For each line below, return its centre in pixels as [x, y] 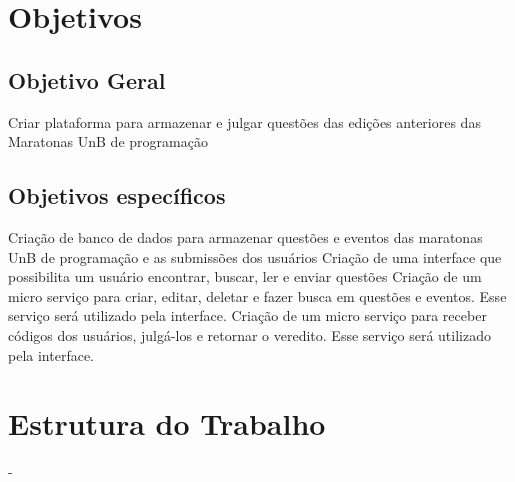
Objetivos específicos [117, 195]
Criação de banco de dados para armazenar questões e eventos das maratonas [245, 236]
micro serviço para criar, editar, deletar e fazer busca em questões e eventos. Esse [257, 295]
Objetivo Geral [87, 79]
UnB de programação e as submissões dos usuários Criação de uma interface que [255, 256]
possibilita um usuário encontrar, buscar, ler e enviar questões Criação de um [245, 276]
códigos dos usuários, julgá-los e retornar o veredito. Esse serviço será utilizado [249, 334]
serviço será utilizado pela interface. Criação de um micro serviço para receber [247, 315]
